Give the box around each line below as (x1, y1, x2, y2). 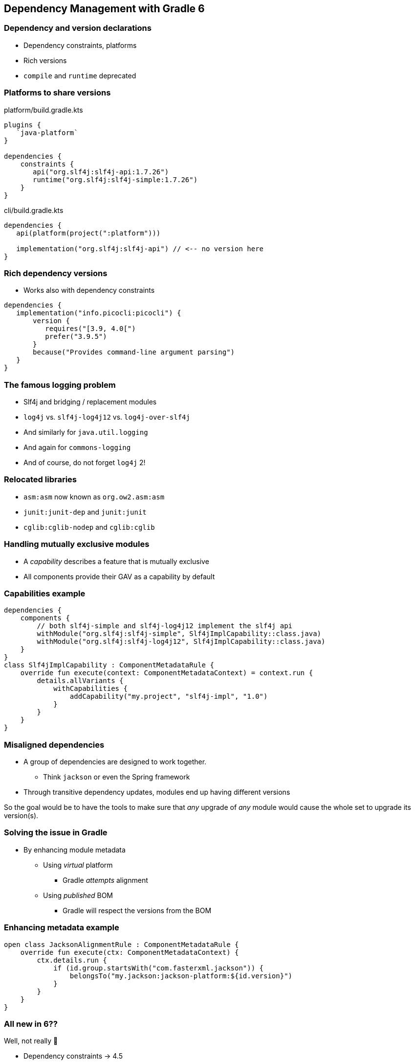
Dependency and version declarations (4, 23, 152, 33)
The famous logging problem (4, 379, 116, 390)
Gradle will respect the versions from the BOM (63, 906, 212, 915)
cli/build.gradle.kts (4, 206, 64, 214)
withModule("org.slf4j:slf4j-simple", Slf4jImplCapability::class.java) (37, 630, 322, 638)
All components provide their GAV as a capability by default (23, 572, 215, 581)
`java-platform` (16, 128, 78, 137)
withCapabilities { (53, 685, 128, 693)
